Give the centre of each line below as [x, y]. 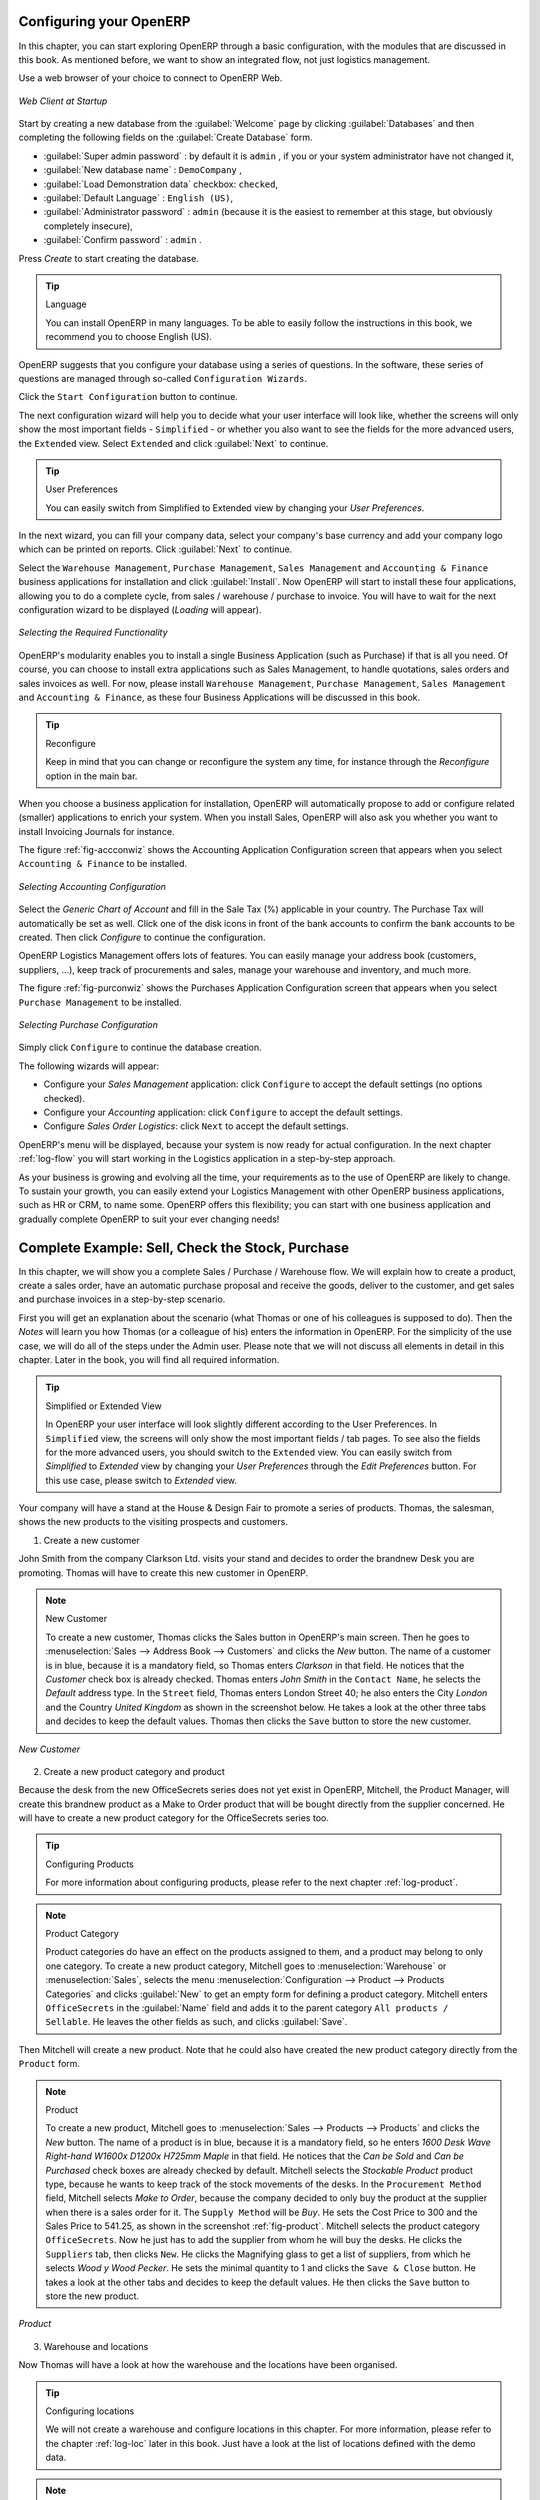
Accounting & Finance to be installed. [103, 864]
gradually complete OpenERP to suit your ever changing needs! [149, 1219]
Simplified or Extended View [103, 1406]
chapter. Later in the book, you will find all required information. [149, 1359]
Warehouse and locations [96, 2346]
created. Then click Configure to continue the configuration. [142, 937]
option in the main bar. [91, 776]
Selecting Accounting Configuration [92, 886]
